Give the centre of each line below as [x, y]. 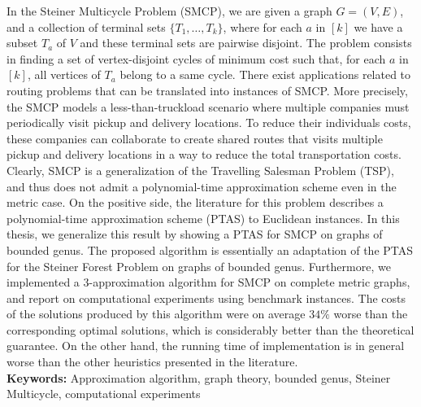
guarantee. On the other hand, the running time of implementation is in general [206, 346]
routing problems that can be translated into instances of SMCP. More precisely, [207, 90]
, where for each [263, 26]
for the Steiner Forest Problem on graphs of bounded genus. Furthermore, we [199, 266]
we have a [378, 26]
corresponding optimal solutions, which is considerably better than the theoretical [210, 329]
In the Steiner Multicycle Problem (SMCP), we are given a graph [169, 11]
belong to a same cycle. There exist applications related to [265, 74]
